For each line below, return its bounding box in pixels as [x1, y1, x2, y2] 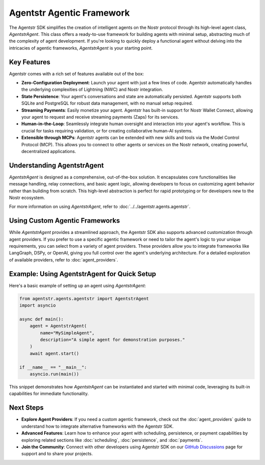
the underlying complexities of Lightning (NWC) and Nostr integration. [21, 86, 163, 93]
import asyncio [19, 303, 56, 309]
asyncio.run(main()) [29, 371, 79, 377]
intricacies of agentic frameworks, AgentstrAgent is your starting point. [9, 45, 153, 51]
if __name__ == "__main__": [19, 364, 87, 370]
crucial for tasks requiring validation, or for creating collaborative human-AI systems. [21, 128, 193, 133]
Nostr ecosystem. [9, 195, 45, 201]
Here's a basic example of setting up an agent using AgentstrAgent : [9, 283, 146, 288]
